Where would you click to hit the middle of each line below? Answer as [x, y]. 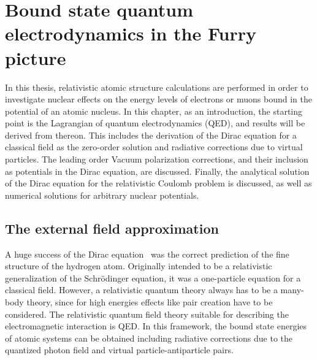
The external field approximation [112, 228]
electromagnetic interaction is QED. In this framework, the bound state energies [156, 326]
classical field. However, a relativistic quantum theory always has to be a [141, 290]
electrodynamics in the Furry [131, 33]
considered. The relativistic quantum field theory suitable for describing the [147, 314]
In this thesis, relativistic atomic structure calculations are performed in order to [157, 87]
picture [36, 57]
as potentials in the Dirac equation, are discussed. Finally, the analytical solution [157, 171]
